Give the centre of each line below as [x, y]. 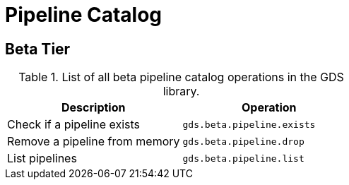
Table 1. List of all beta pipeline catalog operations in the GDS [181, 77]
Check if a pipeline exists [74, 125]
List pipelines [42, 159]
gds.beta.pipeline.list [243, 158]
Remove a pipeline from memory [94, 142]
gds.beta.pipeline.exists [249, 124]
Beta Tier [38, 49]
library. [181, 91]
